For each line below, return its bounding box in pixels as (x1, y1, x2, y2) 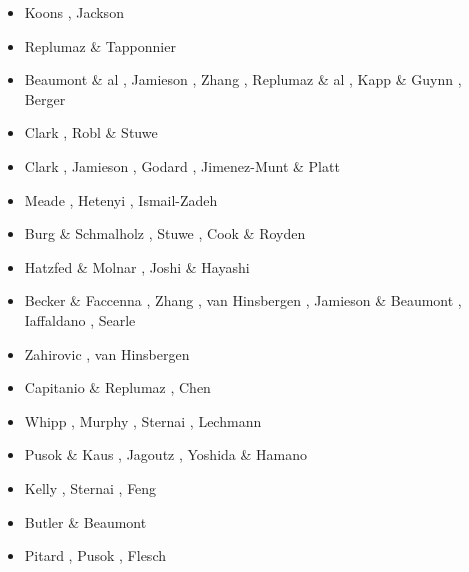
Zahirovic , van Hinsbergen (24, 343, 190, 364)
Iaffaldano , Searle (24, 309, 136, 330)
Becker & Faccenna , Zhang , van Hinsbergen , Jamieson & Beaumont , (24, 290, 462, 311)
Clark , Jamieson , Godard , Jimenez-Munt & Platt (24, 155, 340, 176)
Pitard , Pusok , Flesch (24, 545, 166, 566)
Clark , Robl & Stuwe (24, 122, 158, 143)
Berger (24, 88, 66, 109)
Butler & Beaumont (24, 511, 147, 532)
